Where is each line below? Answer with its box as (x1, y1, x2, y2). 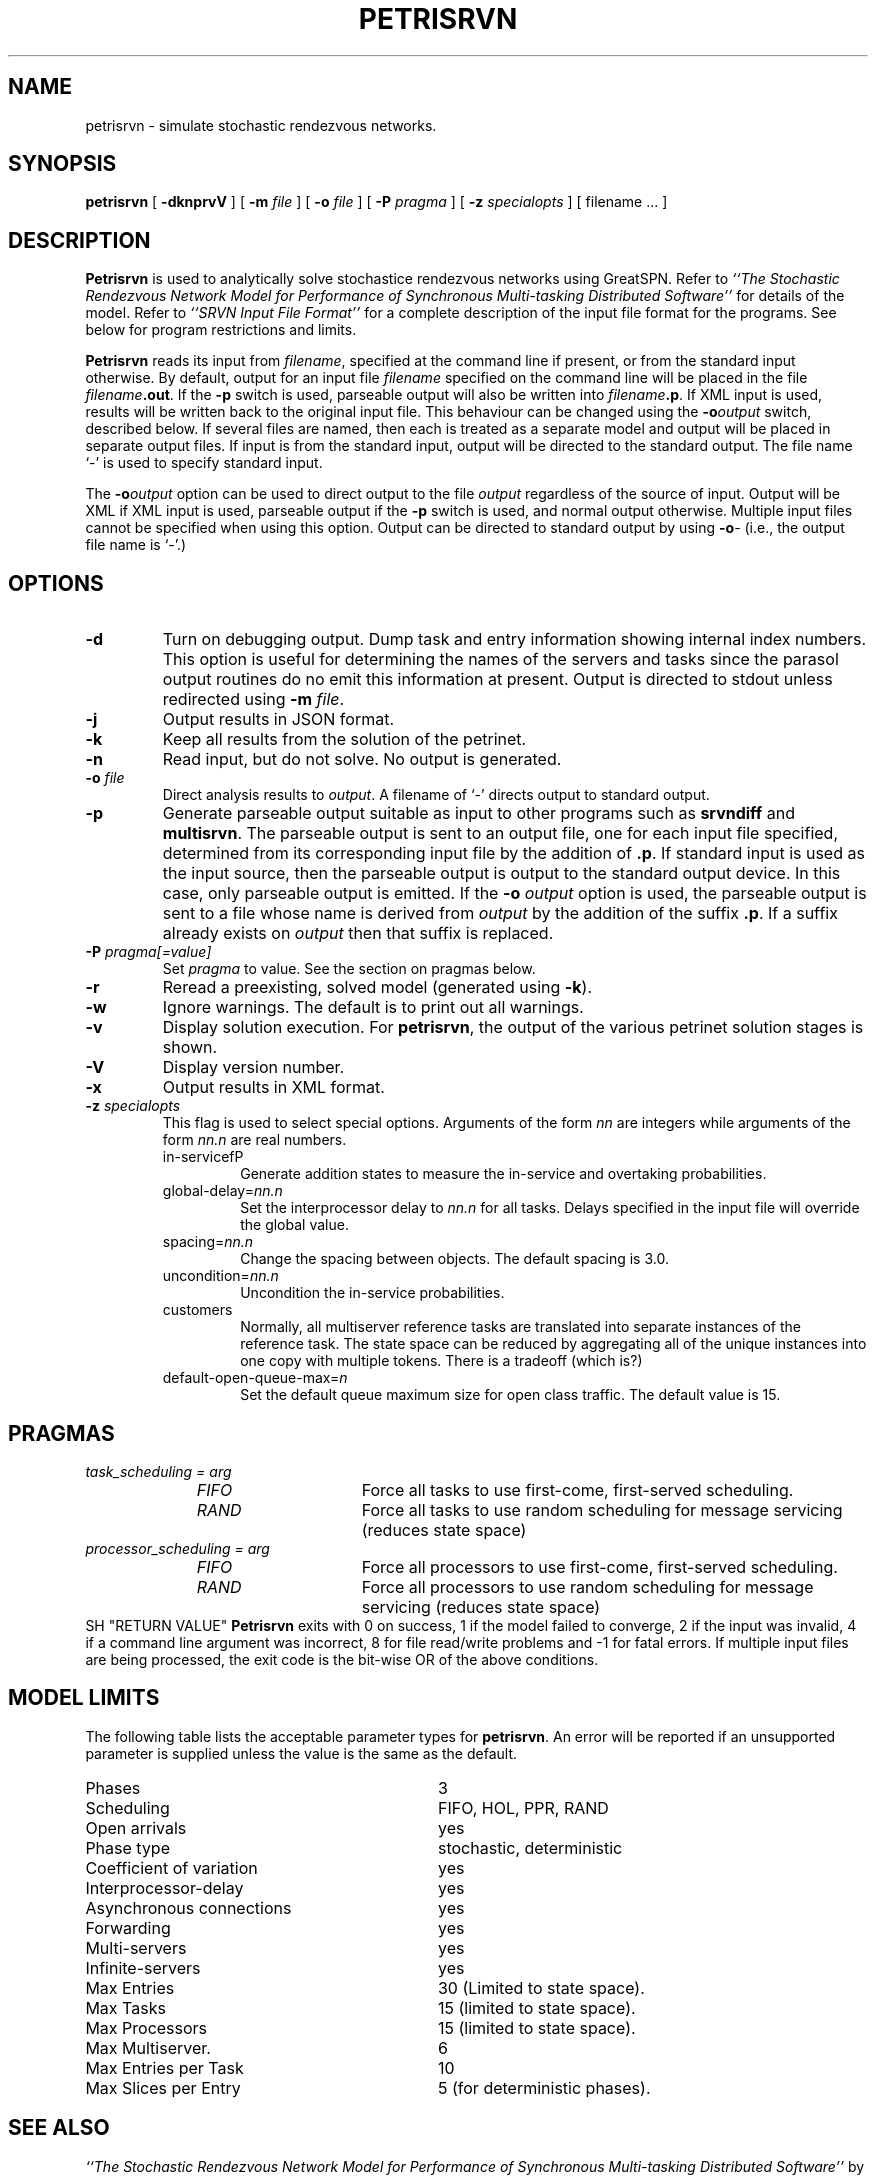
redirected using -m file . (162, 689, 345, 710)
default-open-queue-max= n (162, 1369, 348, 1387)
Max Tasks (85, 1997, 166, 2018)
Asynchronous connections (85, 1897, 292, 1918)
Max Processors (85, 2017, 208, 2038)
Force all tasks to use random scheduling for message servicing (361, 1499, 843, 1520)
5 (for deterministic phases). (437, 2077, 651, 2098)
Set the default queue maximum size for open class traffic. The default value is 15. (240, 1386, 781, 1404)
